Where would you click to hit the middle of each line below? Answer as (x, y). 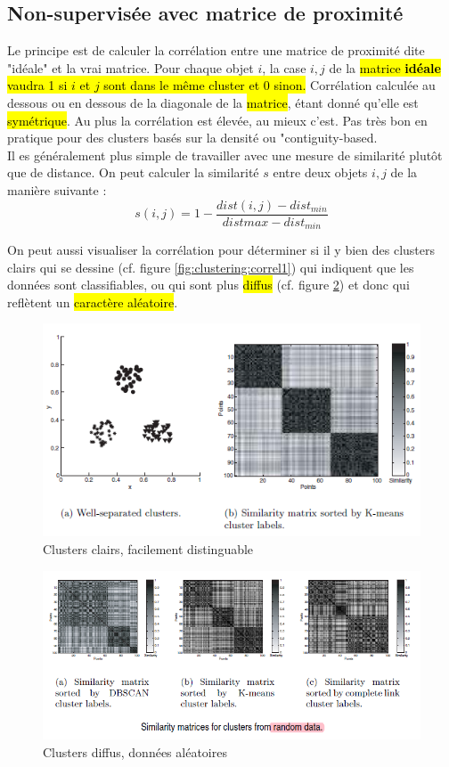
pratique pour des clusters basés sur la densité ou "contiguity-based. (192, 138)
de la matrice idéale (385, 67)
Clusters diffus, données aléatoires (135, 751)
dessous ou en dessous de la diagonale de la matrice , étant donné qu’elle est (213, 102)
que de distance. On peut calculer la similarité (133, 172)
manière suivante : (57, 189)
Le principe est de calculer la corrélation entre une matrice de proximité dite (216, 50)
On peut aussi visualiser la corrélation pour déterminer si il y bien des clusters (221, 250)
